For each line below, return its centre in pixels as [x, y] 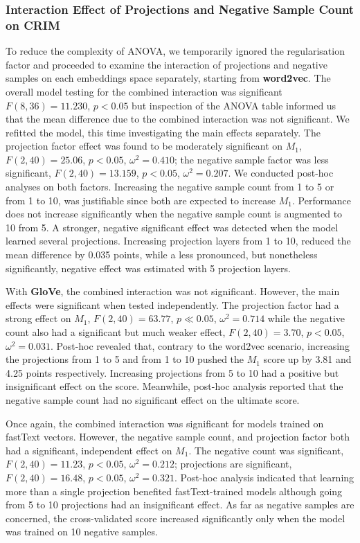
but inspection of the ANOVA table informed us [234, 105]
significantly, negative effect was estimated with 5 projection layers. [148, 268]
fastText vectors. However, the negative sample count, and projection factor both [178, 437]
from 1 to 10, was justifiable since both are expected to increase [141, 200]
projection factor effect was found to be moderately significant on [144, 146]
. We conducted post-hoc [281, 173]
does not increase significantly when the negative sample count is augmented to [174, 214]
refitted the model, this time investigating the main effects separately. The [163, 132]
